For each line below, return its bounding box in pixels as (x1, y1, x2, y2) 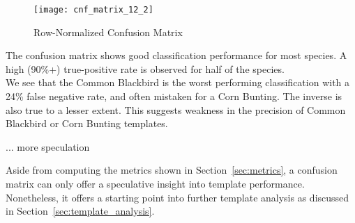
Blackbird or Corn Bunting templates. (6, 116, 168, 131)
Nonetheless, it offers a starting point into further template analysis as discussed (6, 190, 349, 204)
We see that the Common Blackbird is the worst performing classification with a (6, 75, 350, 90)
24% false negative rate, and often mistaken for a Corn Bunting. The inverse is (6, 89, 342, 104)
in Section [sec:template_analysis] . (6, 204, 155, 218)
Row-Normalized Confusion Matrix (33, 24, 183, 39)
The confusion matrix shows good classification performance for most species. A (6, 48, 347, 63)
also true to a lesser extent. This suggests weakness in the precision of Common (6, 102, 346, 117)
